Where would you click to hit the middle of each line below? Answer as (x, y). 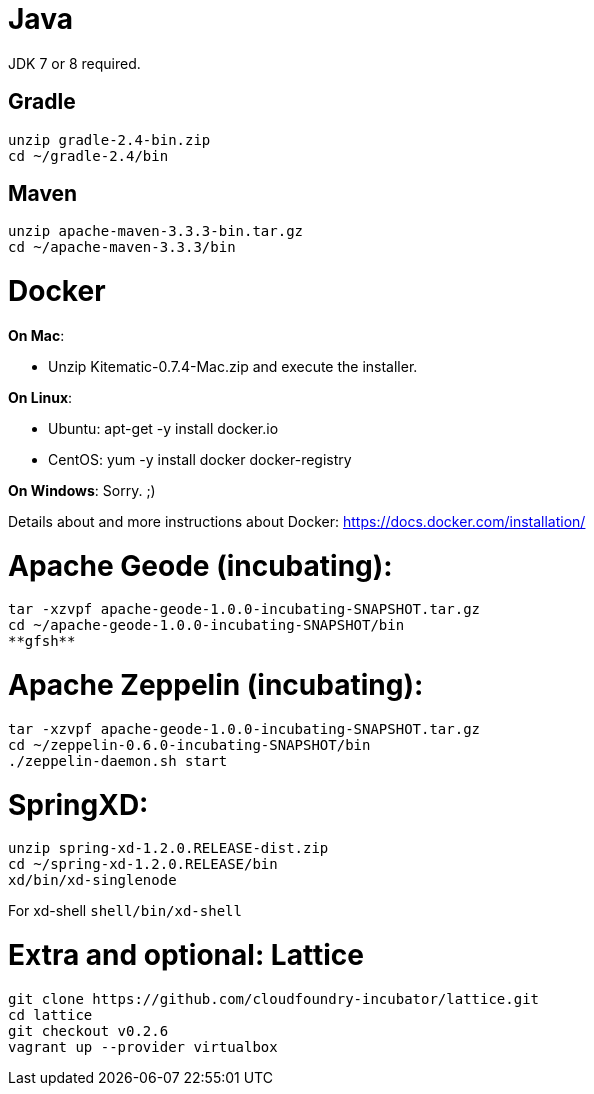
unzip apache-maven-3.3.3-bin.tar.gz (156, 231)
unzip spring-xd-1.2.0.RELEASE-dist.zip (168, 848)
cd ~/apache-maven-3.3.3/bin (122, 247)
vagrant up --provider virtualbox (143, 1046)
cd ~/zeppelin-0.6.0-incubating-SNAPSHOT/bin (189, 744)
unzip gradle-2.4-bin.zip (109, 139)
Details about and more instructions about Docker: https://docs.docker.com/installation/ (297, 521)
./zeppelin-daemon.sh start (118, 760)
